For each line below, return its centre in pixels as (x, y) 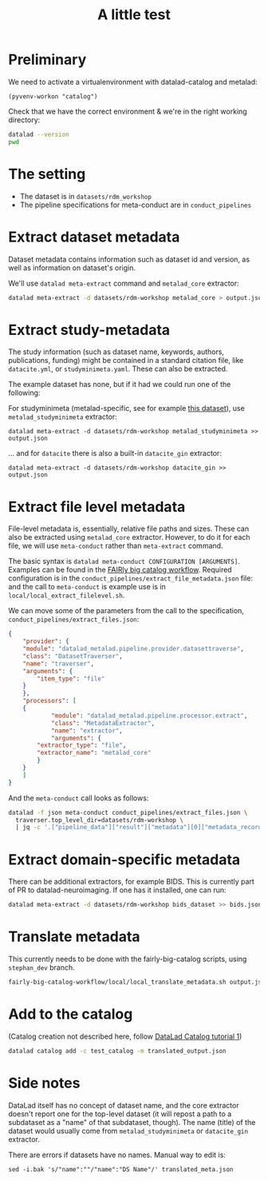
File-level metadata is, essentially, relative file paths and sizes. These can (129, 529)
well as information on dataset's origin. (72, 267)
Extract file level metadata (97, 507)
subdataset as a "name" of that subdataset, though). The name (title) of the (132, 1122)
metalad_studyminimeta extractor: (63, 417)
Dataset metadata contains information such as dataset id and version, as (129, 259)
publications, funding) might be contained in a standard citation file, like (126, 361)
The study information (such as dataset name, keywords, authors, (116, 352)
